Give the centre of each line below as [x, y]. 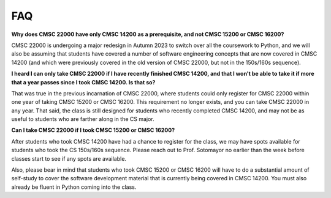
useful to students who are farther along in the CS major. [83, 119]
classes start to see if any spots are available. [69, 158]
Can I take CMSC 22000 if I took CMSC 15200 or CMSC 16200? [93, 130]
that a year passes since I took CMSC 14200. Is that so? [83, 82]
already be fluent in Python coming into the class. [74, 187]
